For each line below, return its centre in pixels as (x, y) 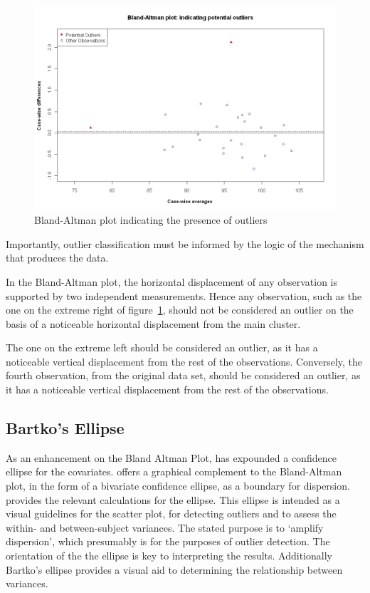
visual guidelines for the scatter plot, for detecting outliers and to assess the (171, 514)
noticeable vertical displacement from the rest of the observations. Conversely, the (184, 361)
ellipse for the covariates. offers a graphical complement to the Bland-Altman (174, 471)
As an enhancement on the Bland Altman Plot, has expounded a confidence (171, 457)
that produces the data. (57, 258)
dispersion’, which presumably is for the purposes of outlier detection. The (168, 541)
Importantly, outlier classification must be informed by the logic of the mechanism (185, 243)
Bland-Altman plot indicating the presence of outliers (151, 220)
